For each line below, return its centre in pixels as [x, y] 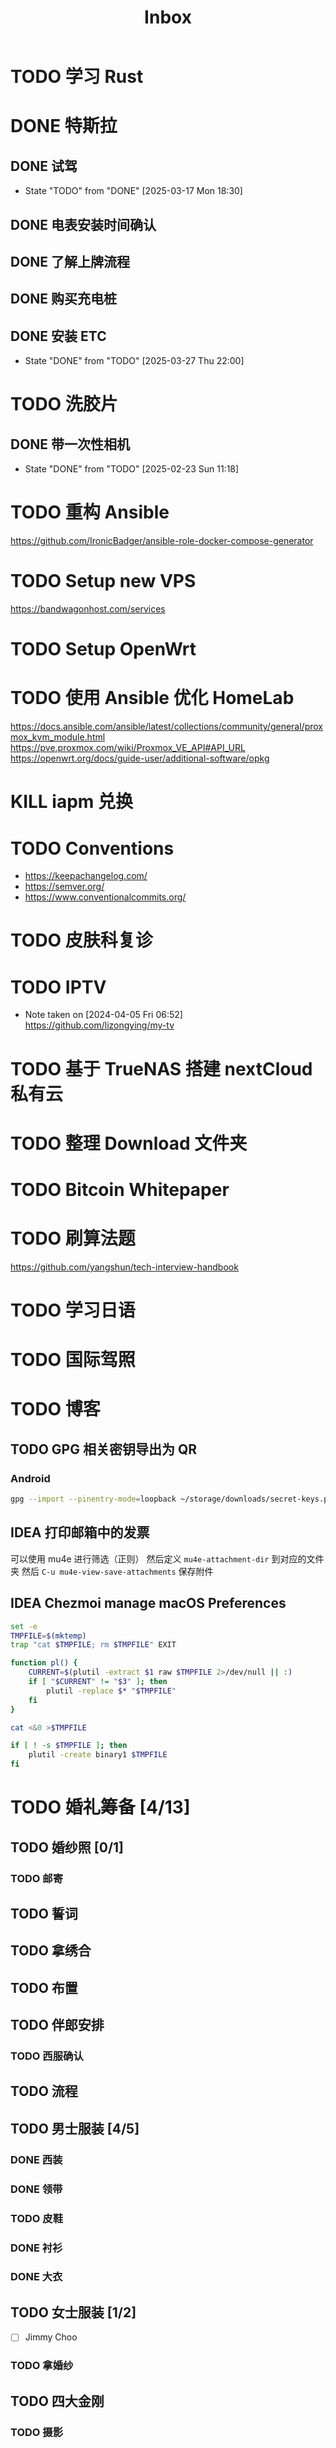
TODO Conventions [92, 848]
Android [30, 1478]
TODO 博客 [55, 1409]
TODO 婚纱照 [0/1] [67, 1847]
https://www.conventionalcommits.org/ [105, 897]
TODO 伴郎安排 [57, 2025]
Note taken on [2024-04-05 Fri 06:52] [103, 1015]
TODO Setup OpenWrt [103, 649]
